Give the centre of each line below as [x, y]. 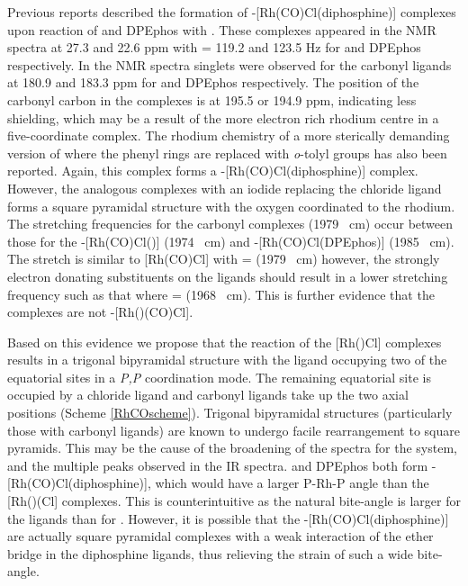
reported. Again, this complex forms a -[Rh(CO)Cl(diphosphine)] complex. [213, 171]
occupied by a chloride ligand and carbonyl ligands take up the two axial [208, 395]
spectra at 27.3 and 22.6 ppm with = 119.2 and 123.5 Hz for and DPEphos [214, 47]
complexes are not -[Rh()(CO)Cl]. [100, 312]
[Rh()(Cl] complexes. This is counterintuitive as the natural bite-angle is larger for [234, 501]
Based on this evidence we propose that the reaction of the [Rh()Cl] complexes [225, 342]
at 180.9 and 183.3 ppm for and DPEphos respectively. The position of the [213, 82]
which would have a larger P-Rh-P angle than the [292, 483]
